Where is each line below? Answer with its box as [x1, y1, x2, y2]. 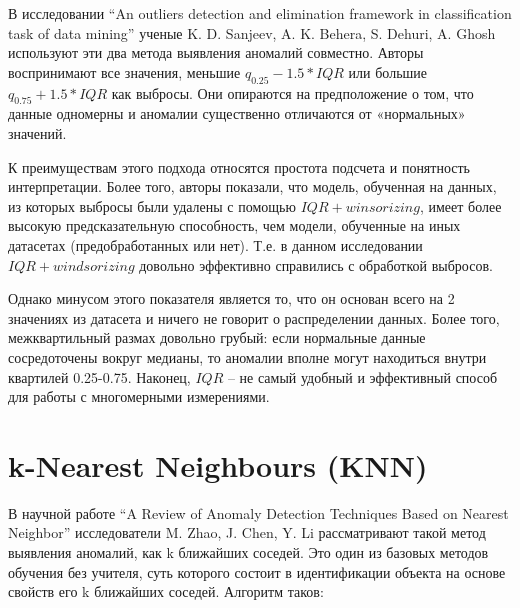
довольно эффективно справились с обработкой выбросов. [139, 254, 493, 275]
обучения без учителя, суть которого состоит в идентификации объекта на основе [8, 561, 506, 582]
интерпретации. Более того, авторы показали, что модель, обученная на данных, [8, 176, 497, 197]
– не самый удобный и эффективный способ [227, 366, 498, 387]
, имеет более [419, 195, 502, 216]
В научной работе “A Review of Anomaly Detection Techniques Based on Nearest [8, 502, 509, 523]
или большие [348, 61, 427, 82]
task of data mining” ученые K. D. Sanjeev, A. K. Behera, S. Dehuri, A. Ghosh [8, 22, 496, 43]
